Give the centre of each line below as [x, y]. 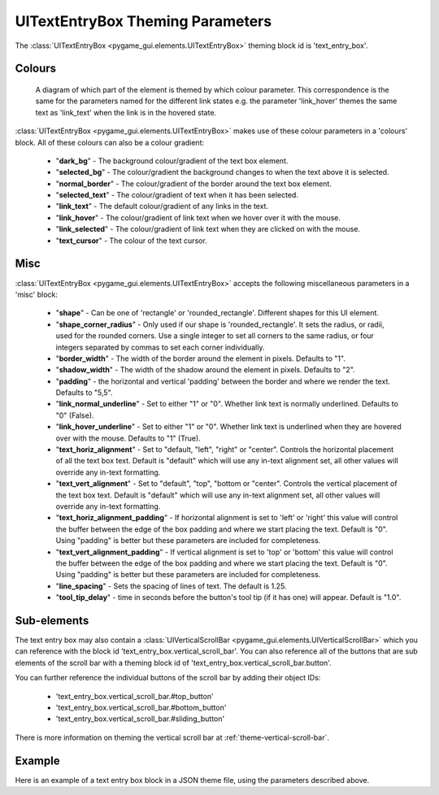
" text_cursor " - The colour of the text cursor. [131, 241]
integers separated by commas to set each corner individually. [160, 347]
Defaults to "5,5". [84, 393]
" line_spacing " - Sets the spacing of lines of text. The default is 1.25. [171, 586]
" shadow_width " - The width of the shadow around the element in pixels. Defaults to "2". [205, 370]
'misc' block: [37, 294]
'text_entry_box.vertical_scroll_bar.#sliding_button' [140, 719]
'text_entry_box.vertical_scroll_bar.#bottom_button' [141, 707]
